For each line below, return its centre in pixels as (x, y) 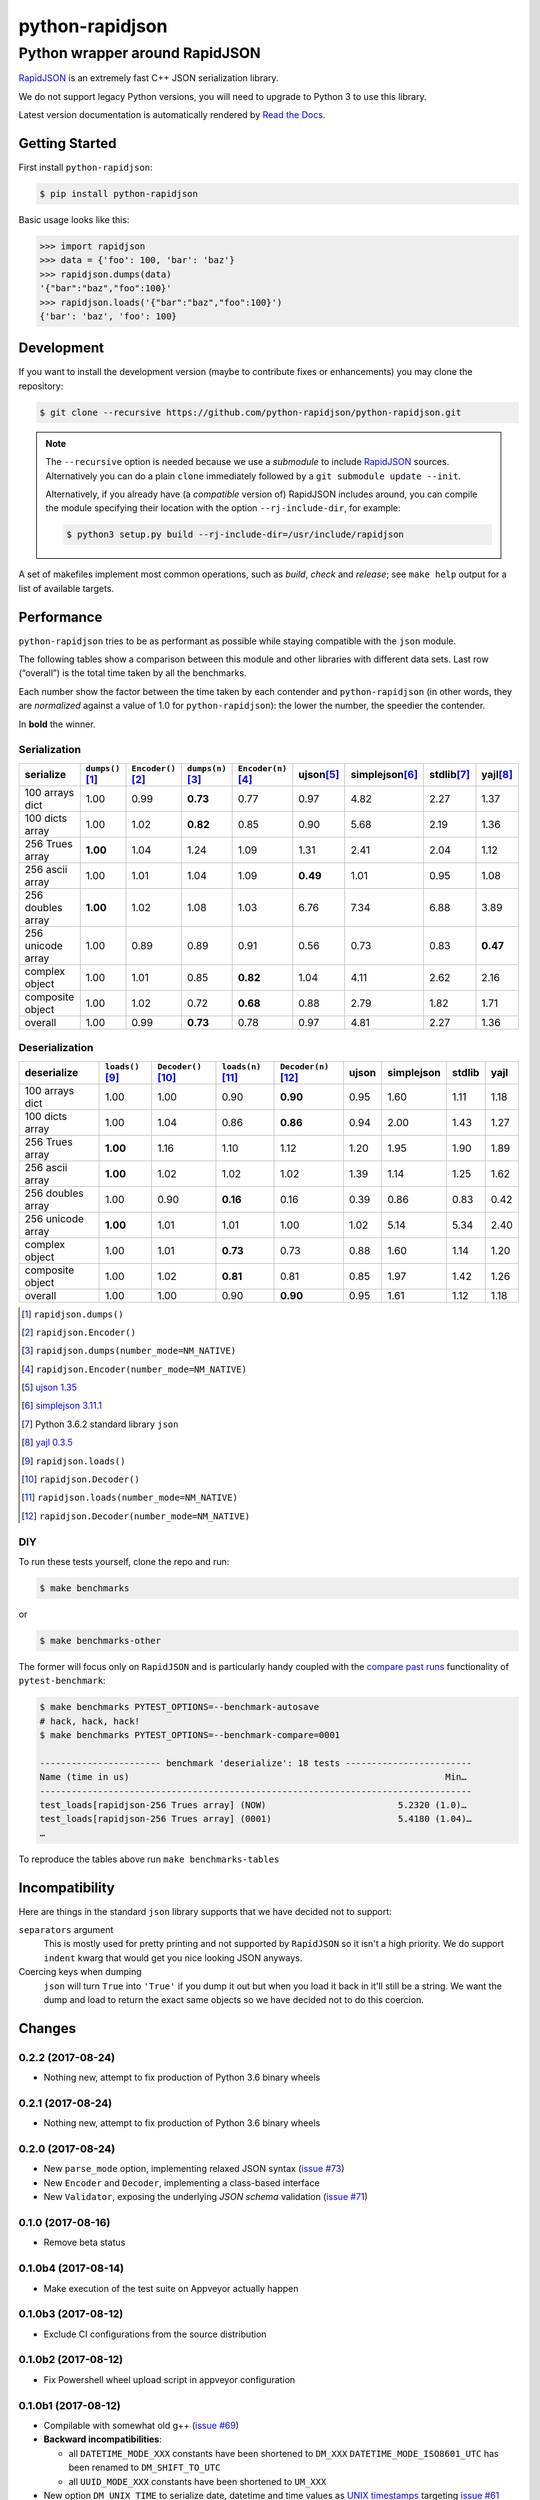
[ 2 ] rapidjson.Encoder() (79, 1332)
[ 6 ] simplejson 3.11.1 (61, 1406)
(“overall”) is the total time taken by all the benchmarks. (132, 673)
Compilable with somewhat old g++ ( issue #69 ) (141, 2425)
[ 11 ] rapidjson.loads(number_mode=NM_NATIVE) (130, 1497)
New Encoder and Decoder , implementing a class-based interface (181, 2182)
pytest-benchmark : (62, 1681)
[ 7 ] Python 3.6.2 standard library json (100, 1424)
